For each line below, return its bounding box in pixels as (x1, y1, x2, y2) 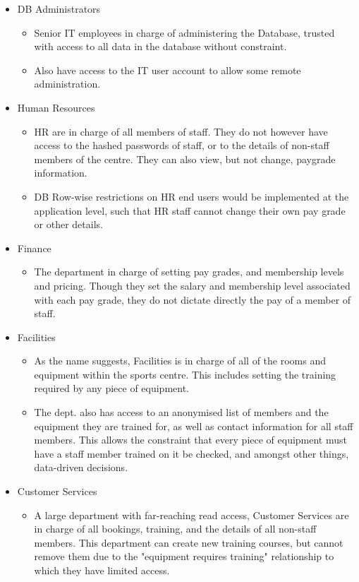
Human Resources (17, 100, 95, 114)
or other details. (34, 217, 103, 232)
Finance (17, 240, 51, 255)
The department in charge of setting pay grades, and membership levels (34, 264, 344, 279)
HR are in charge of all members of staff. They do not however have (34, 124, 328, 138)
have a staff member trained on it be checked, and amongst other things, (34, 446, 349, 461)
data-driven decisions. (34, 460, 128, 475)
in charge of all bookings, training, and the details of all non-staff (34, 521, 317, 536)
